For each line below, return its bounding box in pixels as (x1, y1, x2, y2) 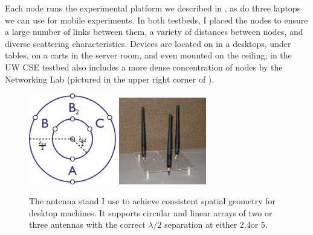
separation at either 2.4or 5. (164, 218, 268, 231)
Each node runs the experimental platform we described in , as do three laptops (5, 2, 301, 14)
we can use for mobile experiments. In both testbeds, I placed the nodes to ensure (5, 13, 308, 26)
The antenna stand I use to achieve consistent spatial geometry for (29, 195, 276, 207)
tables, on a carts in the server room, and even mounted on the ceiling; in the (5, 49, 292, 61)
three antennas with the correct (29, 218, 146, 231)
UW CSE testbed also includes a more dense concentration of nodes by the (5, 60, 283, 73)
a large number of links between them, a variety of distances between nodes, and (5, 25, 303, 38)
